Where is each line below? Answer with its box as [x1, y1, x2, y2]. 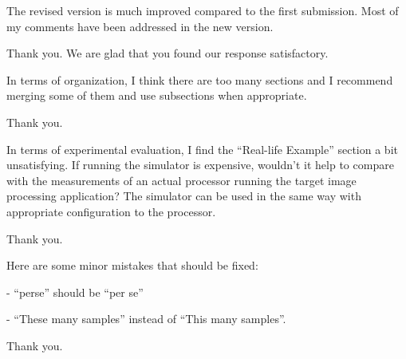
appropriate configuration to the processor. [6, 203, 216, 219]
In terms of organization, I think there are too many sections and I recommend [6, 71, 393, 88]
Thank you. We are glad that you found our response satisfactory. [6, 45, 329, 61]
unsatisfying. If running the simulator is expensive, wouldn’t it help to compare [6, 156, 394, 173]
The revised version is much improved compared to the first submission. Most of [6, 2, 399, 18]
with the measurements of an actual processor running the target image [6, 172, 357, 188]
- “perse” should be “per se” [6, 283, 144, 300]
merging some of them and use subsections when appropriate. [6, 87, 307, 104]
